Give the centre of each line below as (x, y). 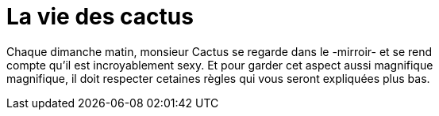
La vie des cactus (100, 17)
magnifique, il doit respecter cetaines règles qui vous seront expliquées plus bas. (218, 78)
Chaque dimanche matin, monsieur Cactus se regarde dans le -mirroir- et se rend (219, 51)
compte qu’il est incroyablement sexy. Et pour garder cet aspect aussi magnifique (220, 65)
